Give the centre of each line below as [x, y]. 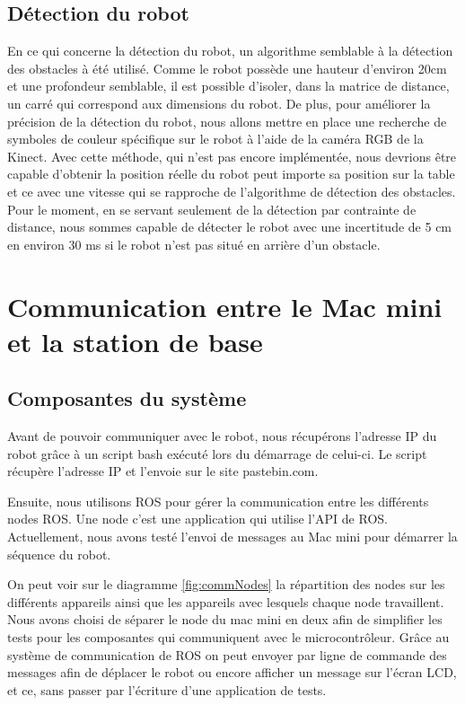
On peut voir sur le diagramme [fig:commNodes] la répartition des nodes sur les [226, 584]
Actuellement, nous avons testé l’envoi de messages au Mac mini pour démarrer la [232, 537]
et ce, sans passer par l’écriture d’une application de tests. [167, 689]
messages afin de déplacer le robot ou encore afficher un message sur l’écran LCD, [232, 672]
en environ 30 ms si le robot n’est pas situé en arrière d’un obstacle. [194, 244]
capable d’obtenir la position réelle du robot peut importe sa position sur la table [231, 174]
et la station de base [135, 341]
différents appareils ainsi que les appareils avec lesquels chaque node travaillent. [226, 601]
